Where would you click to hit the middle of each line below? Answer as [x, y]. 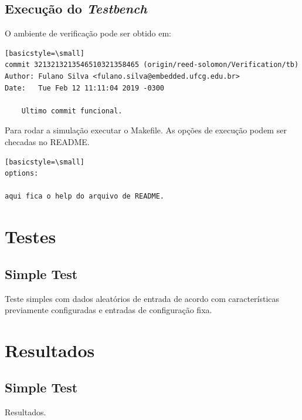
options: [22, 174]
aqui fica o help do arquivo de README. [85, 196]
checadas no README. [47, 141]
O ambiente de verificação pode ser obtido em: [88, 33]
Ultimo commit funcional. [72, 111]
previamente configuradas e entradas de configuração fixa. [108, 310]
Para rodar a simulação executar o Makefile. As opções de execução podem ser [146, 130]
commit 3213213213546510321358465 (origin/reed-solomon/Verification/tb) [152, 65]
